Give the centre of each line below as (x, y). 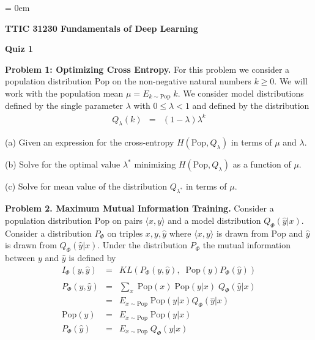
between (20, 257)
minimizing (155, 164)
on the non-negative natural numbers (182, 81)
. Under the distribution (143, 245)
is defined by (92, 257)
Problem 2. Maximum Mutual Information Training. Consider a (139, 208)
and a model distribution (214, 220)
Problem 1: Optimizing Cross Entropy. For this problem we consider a (147, 69)
